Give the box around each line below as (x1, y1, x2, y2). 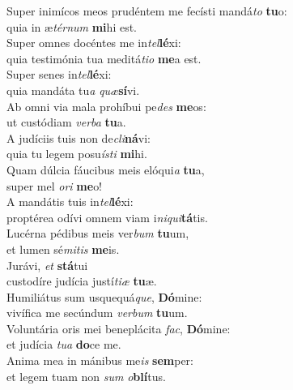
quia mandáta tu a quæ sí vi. (6, 81, 140, 98)
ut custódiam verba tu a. (6, 114, 126, 131)
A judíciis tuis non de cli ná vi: (6, 129, 151, 146)
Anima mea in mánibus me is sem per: (6, 352, 193, 369)
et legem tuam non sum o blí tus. (6, 367, 166, 384)
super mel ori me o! (6, 177, 103, 194)
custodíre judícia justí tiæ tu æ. (6, 272, 157, 289)
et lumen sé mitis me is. (6, 240, 120, 257)
